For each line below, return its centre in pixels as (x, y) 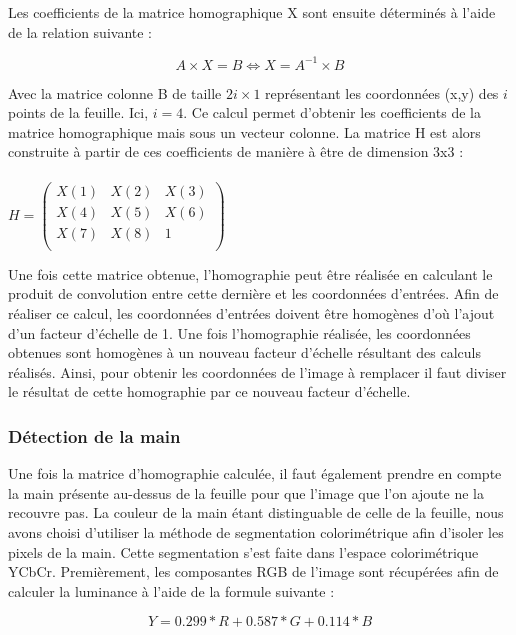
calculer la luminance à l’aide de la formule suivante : (171, 590)
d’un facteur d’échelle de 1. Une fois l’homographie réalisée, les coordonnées (239, 332)
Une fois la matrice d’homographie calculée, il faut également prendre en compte (255, 473)
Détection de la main (94, 435)
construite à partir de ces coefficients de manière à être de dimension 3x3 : (236, 151)
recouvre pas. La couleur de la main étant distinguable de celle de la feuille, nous (256, 512)
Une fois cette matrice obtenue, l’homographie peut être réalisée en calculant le (250, 273)
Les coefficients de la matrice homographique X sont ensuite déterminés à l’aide (252, 12)
